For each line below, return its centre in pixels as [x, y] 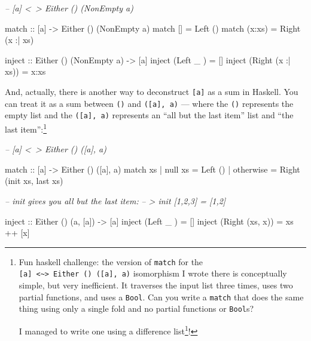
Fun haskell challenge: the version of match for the [111, 261]
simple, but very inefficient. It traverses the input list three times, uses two [156, 285]
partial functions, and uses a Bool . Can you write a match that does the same [161, 297]
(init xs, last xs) [34, 181]
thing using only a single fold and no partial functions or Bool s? [136, 308]
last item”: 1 [26, 128]
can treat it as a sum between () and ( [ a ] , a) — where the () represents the [149, 103]
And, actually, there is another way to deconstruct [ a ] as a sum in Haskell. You [152, 91]
